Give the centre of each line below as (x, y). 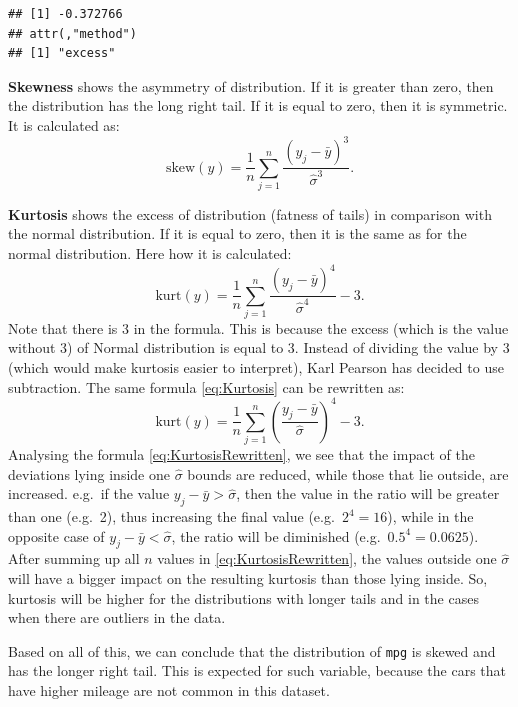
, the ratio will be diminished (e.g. (276, 535)
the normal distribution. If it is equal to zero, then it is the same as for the (237, 233)
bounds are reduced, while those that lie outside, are (348, 473)
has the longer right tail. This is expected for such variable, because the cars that (257, 670)
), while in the (430, 516)
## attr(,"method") (72, 33)
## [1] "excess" (62, 53)
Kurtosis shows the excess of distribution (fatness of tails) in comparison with (250, 213)
